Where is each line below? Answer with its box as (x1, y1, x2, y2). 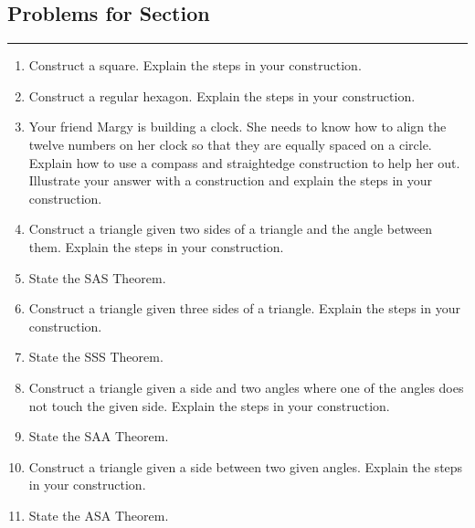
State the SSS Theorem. (28, 347, 164, 366)
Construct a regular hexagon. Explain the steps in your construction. (28, 86, 416, 105)
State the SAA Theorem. (28, 427, 169, 446)
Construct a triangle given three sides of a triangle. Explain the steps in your (28, 299, 460, 318)
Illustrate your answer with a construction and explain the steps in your (28, 171, 433, 190)
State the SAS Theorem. (28, 268, 166, 287)
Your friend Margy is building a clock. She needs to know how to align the (28, 117, 447, 136)
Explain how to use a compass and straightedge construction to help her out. (28, 153, 460, 172)
